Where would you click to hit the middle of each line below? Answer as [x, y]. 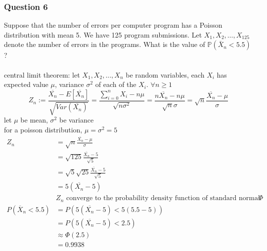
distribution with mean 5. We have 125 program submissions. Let [103, 34]
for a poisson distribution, [43, 129]
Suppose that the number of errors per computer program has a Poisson [113, 25]
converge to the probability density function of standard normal [163, 198]
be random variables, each [165, 74]
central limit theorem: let [42, 74]
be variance [76, 120]
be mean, [34, 120]
